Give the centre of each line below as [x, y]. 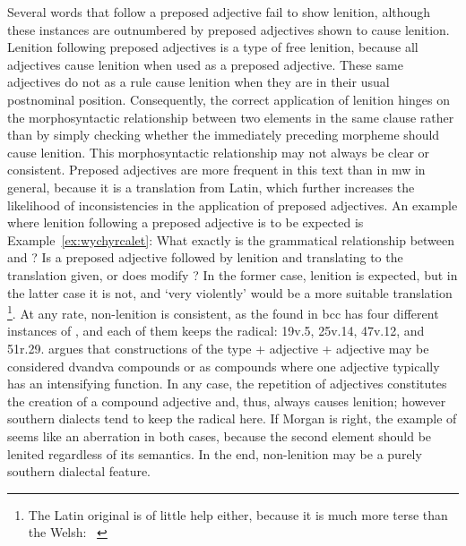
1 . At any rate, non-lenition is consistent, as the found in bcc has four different [223, 312]
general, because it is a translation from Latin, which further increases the [211, 187]
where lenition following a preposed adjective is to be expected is [186, 222]
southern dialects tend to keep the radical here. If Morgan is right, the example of [232, 418]
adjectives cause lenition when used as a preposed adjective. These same [205, 64]
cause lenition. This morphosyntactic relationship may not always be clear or [219, 152]
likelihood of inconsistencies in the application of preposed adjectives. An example [233, 205]
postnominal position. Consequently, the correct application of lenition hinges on [229, 99]
